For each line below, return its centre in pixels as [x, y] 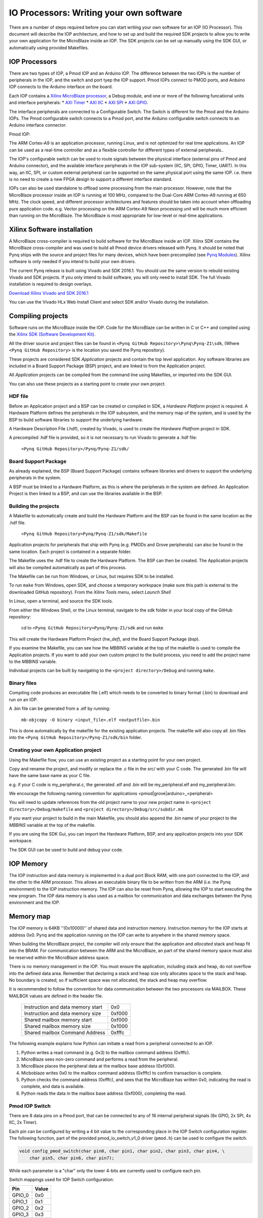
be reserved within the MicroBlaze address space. [59, 957]
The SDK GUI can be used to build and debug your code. [66, 850]
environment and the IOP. [35, 903]
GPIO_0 [20, 1195]
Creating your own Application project [55, 750]
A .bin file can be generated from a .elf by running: [60, 708]
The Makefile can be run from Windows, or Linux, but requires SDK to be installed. [92, 576]
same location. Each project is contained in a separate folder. [70, 552]
